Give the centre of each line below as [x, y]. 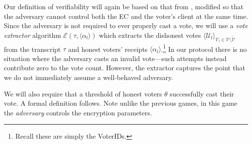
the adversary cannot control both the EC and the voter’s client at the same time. [126, 16]
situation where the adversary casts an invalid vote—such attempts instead [115, 58]
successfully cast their [202, 93]
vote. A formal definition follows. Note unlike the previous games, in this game [121, 103]
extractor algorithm [32, 35]
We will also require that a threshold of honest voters [83, 93]
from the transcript [32, 49]
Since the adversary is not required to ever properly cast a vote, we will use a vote [126, 25]
